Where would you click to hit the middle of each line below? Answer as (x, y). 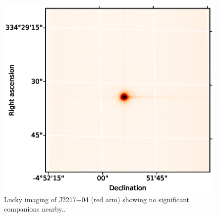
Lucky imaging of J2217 (40, 199)
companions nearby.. (35, 209)
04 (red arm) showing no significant (135, 199)
